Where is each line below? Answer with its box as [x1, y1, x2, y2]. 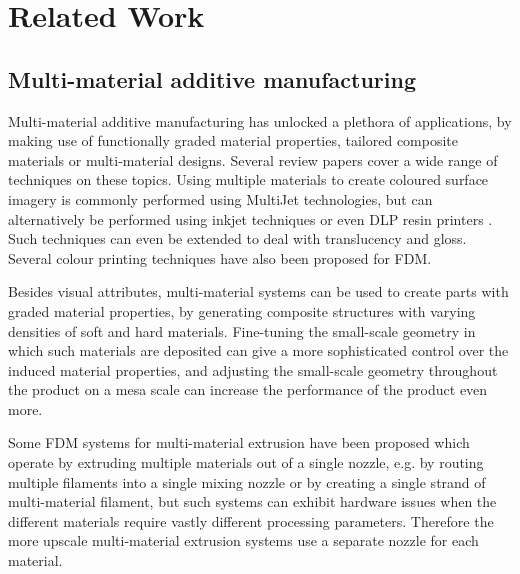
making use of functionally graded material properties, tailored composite [8, 130, 459, 151]
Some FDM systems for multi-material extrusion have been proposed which [8, 432, 470, 453]
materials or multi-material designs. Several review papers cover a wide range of [8, 149, 498, 170]
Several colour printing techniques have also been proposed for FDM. [8, 247, 432, 268]
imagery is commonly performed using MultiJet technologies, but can [8, 188, 433, 209]
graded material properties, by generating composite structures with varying [8, 300, 476, 321]
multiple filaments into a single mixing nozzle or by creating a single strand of [8, 471, 486, 492]
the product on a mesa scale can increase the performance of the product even [8, 379, 488, 400]
